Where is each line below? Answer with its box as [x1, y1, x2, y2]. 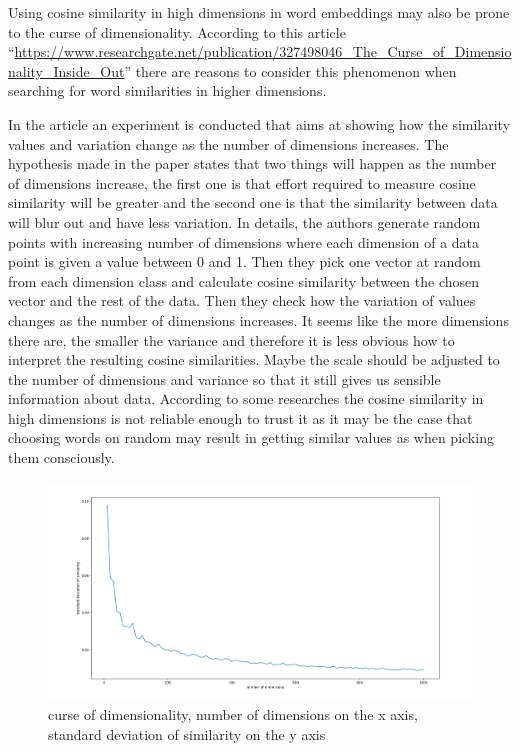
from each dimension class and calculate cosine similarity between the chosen [8, 270, 480, 291]
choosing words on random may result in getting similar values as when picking [8, 427, 494, 448]
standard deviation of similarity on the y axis [48, 723, 326, 744]
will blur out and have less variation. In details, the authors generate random [8, 211, 481, 232]
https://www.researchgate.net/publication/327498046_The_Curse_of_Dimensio [14, 41, 512, 62]
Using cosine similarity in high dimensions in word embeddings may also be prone [8, 2, 510, 22]
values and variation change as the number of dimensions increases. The [8, 133, 449, 154]
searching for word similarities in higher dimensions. [8, 80, 327, 101]
